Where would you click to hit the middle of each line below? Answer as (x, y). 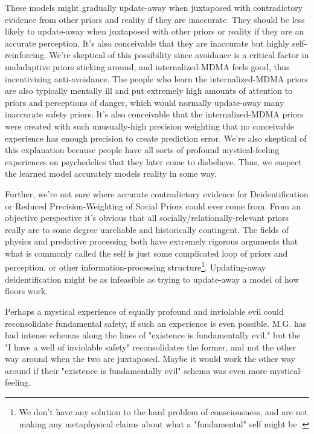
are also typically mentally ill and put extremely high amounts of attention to (149, 90)
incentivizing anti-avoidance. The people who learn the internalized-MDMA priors (157, 78)
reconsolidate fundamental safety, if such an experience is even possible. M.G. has (156, 323)
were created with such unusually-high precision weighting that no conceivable (150, 126)
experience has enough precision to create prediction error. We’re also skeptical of (156, 138)
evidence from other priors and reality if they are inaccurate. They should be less (155, 19)
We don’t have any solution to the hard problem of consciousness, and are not (163, 412)
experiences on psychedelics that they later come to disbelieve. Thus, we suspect (153, 161)
